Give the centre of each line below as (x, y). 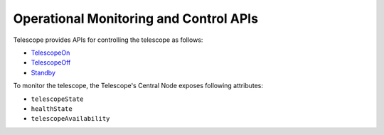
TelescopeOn (50, 53)
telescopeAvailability (70, 119)
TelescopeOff (51, 63)
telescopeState (58, 99)
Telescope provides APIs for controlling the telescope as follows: (108, 40)
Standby (43, 72)
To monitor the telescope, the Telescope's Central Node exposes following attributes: (138, 86)
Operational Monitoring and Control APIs (136, 18)
